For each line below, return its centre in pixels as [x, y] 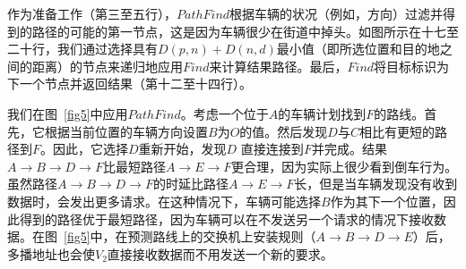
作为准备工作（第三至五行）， [92, 13]
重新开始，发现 [182, 149]
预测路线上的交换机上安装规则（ [222, 236]
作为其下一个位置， [387, 201]
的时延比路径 [190, 184]
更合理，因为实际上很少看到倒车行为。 [345, 166]
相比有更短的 [397, 131]
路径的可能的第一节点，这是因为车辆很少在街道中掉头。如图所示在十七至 [245, 31]
